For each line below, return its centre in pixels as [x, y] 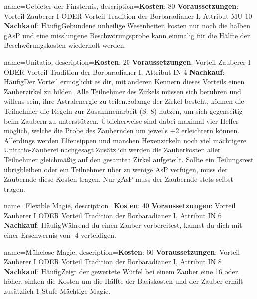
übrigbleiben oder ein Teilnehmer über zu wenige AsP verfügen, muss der [116, 169]
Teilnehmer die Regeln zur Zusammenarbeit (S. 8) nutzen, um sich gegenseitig [123, 110]
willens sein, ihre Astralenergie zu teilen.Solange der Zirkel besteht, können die [124, 101]
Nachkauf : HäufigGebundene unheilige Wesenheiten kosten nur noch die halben [127, 26]
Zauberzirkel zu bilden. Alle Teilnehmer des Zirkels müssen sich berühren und [123, 91]
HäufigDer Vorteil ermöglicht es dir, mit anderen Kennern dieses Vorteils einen [124, 81]
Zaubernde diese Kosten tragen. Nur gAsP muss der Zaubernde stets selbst [119, 179]
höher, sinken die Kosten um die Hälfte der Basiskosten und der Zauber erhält [124, 281]
